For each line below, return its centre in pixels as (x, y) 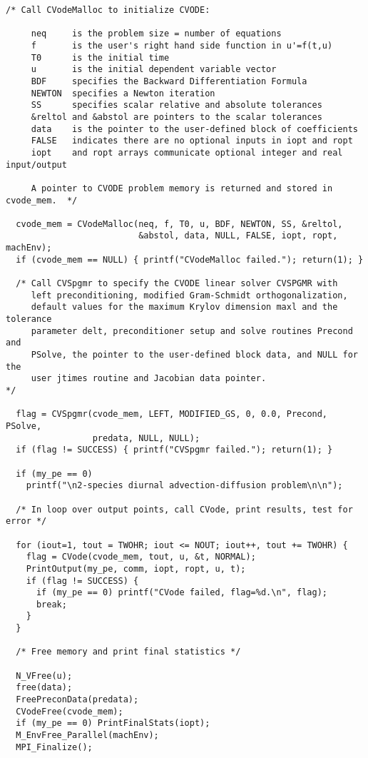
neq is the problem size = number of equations (156, 34)
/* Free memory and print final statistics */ (128, 652)
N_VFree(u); (44, 676)
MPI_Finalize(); (54, 747)
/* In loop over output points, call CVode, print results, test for (184, 509)
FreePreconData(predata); (77, 700)
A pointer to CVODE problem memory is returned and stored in (182, 188)
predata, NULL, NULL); (146, 438)
